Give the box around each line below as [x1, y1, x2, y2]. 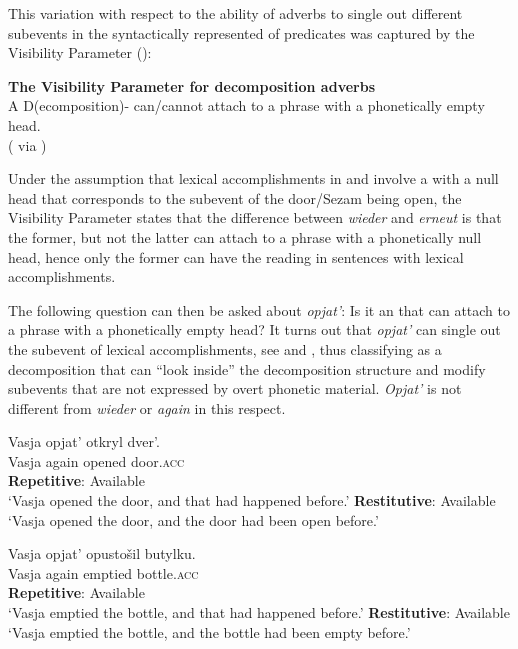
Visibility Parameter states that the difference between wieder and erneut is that [8, 207, 502, 228]
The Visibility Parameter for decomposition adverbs [8, 75, 376, 96]
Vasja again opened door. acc [8, 450, 185, 471]
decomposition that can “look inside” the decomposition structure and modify [8, 358, 486, 379]
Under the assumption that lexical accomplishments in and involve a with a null [8, 168, 499, 189]
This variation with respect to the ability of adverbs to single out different [8, 3, 463, 23]
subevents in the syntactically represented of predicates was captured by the [8, 22, 475, 43]
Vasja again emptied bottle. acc [8, 562, 199, 583]
